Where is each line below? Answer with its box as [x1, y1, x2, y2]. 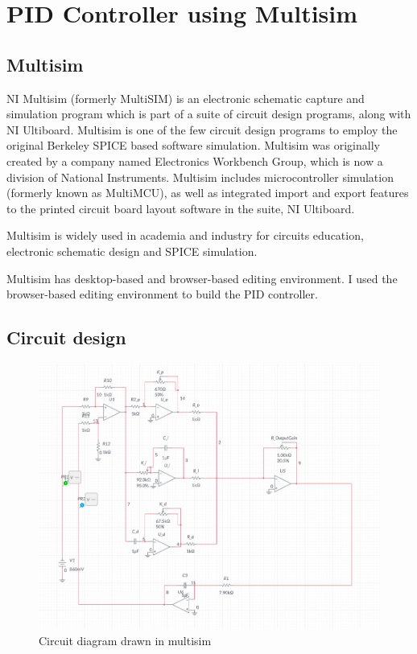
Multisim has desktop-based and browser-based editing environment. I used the [6, 269, 398, 286]
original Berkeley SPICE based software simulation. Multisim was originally [6, 137, 380, 154]
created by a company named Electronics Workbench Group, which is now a [6, 152, 383, 169]
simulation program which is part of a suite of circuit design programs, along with [6, 105, 411, 122]
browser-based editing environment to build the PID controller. [6, 286, 318, 302]
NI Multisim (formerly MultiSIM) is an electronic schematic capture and [6, 89, 365, 106]
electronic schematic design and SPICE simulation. [6, 242, 258, 259]
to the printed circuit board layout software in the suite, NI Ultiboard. [6, 199, 355, 216]
